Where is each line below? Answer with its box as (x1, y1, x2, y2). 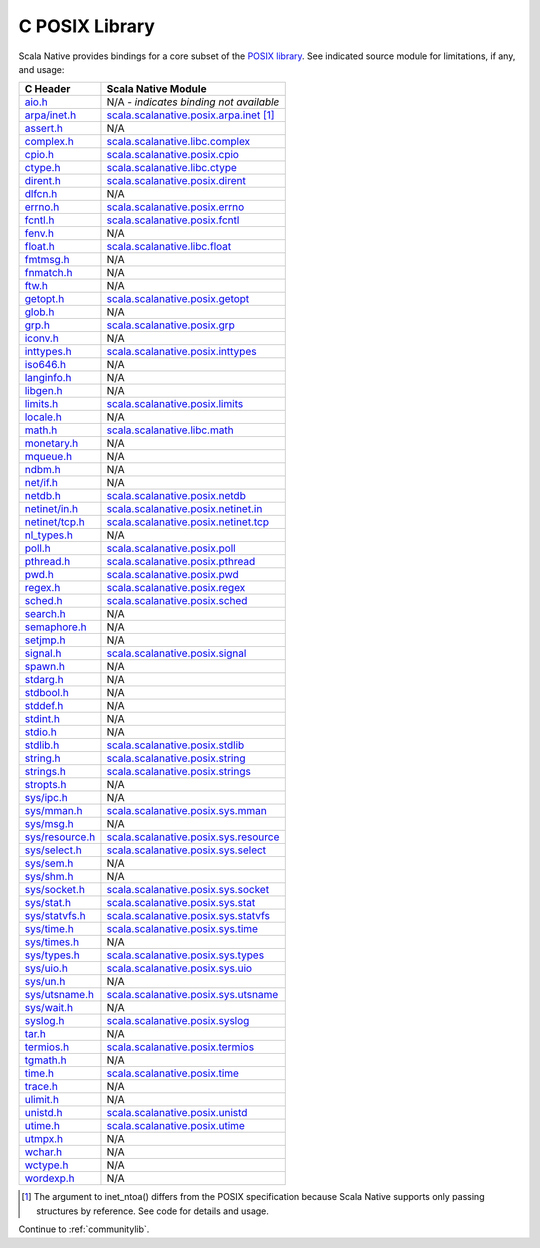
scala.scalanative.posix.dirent (106, 174, 247, 188)
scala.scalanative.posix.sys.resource (106, 830, 280, 844)
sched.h (24, 594, 63, 608)
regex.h (24, 581, 61, 595)
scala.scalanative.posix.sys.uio (106, 961, 253, 975)
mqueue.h (24, 450, 73, 464)
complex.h (24, 135, 74, 149)
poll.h (24, 541, 51, 555)
